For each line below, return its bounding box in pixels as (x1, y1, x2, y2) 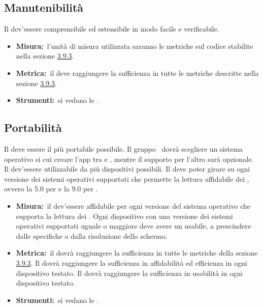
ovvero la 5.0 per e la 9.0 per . (4, 183, 98, 194)
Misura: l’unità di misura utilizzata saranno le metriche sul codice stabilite (16, 40, 253, 51)
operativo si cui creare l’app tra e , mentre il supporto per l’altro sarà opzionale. (4, 153, 254, 164)
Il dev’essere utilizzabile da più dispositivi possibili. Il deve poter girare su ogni (4, 163, 250, 174)
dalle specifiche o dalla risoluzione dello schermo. (16, 230, 168, 241)
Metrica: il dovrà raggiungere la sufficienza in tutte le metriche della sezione (16, 247, 258, 258)
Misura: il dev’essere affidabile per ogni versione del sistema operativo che (16, 200, 251, 211)
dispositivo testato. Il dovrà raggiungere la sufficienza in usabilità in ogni (16, 267, 243, 278)
